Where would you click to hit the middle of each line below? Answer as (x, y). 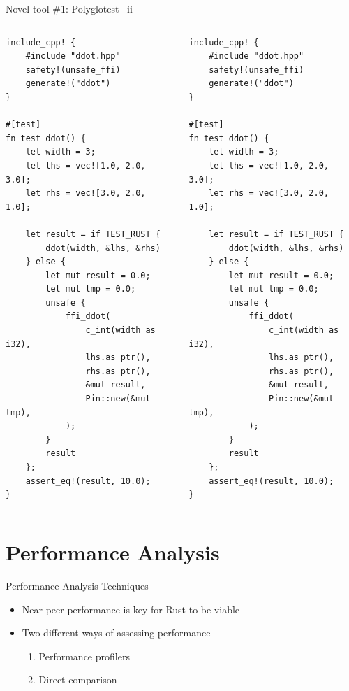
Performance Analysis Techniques (77, 585)
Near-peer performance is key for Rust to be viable (131, 609)
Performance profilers (84, 656)
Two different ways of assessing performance (116, 633)
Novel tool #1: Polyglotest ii (69, 8)
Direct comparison (78, 679)
